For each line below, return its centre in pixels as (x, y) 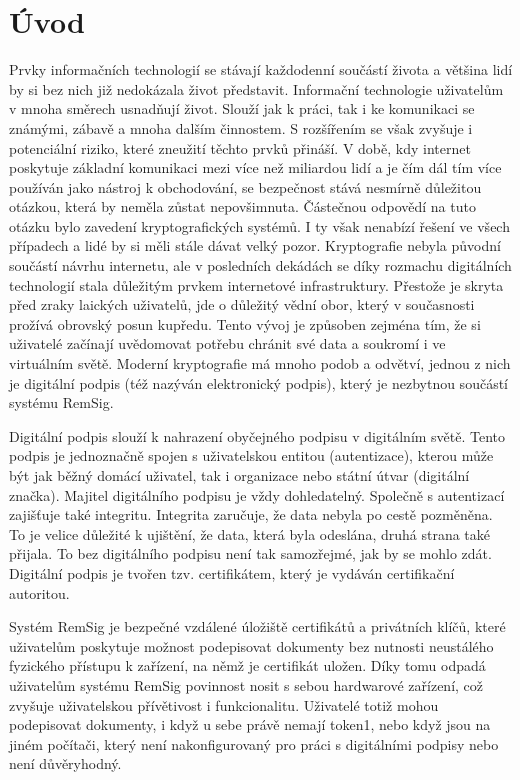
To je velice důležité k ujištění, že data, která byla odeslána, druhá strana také (250, 533)
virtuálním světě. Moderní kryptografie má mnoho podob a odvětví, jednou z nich (260, 363)
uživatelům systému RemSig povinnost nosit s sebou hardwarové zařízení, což (246, 684)
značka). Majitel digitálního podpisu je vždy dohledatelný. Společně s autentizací (257, 494)
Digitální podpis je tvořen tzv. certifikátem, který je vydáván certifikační (232, 572)
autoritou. (39, 592)
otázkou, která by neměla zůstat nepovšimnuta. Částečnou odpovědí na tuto (242, 206)
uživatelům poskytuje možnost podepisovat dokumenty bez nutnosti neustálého (251, 645)
